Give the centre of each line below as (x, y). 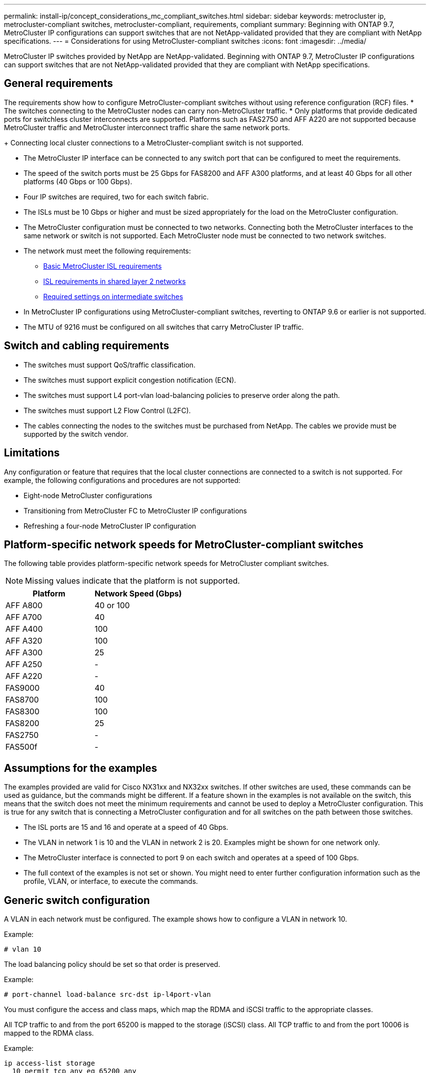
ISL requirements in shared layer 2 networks (115, 281)
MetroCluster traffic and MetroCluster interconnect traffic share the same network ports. (147, 127)
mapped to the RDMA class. (49, 1033)
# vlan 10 (23, 949)
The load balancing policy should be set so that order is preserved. (112, 964)
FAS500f (21, 747)
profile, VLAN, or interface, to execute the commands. (111, 881)
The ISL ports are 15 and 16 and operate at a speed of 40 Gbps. (126, 827)
